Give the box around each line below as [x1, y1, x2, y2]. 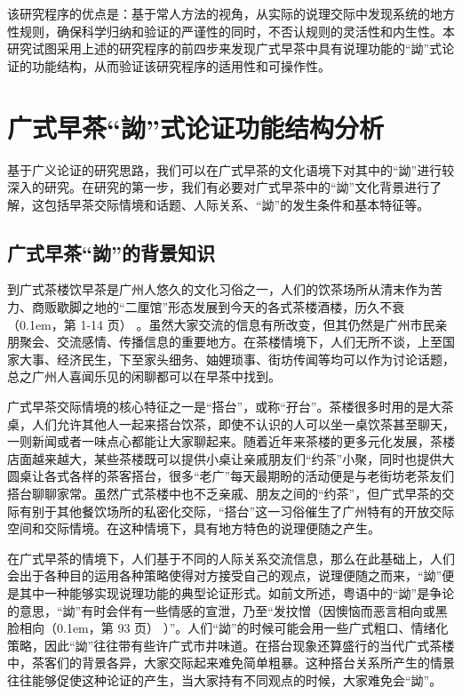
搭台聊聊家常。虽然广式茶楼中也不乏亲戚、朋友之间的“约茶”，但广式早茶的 [7, 484, 442, 503]
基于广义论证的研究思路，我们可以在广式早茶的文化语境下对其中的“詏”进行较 [7, 160, 455, 179]
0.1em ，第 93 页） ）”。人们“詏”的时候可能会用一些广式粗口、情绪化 [56, 619, 449, 637]
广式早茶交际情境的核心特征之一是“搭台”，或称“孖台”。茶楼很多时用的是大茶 [7, 397, 454, 416]
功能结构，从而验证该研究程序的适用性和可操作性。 [31, 56, 331, 75]
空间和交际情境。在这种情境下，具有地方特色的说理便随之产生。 [7, 519, 380, 538]
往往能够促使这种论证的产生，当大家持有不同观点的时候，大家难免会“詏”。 [7, 670, 442, 689]
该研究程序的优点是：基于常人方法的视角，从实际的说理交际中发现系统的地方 [7, 4, 455, 22]
